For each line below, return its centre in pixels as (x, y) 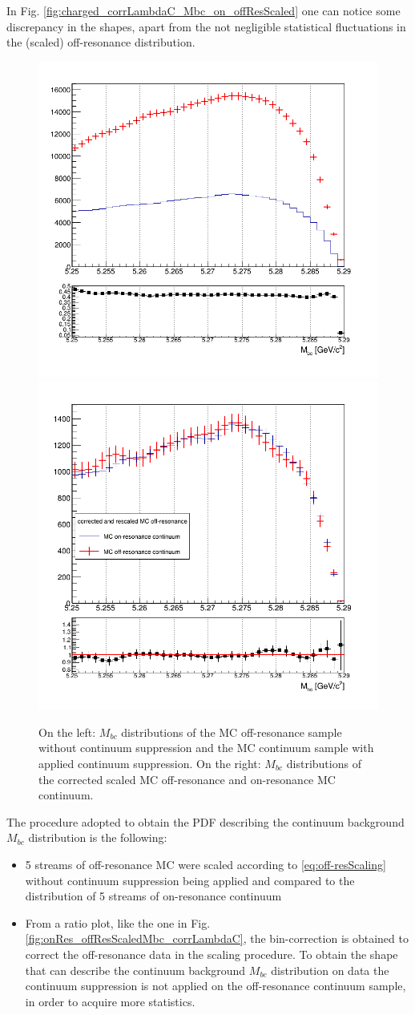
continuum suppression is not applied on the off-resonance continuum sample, (216, 986)
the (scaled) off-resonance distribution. (101, 42)
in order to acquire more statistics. (110, 1001)
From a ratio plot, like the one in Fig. (118, 922)
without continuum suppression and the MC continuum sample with (206, 748)
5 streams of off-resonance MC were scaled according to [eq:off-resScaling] (205, 864)
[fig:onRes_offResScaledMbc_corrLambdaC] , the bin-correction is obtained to (217, 938)
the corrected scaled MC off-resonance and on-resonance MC (187, 779)
